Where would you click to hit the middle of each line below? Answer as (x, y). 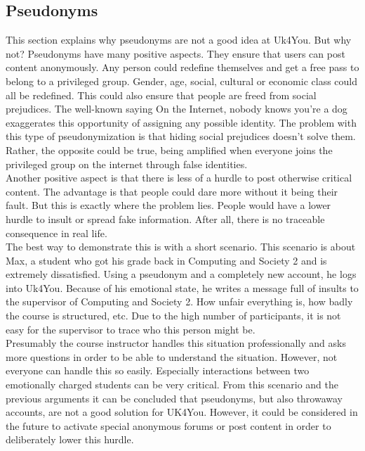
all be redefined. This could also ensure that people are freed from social (161, 95)
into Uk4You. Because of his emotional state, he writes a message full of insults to (182, 287)
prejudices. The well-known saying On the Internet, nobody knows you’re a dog (177, 109)
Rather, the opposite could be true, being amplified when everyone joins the (169, 150)
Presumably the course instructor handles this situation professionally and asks (176, 343)
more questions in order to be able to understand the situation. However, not (172, 356)
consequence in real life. (57, 233)
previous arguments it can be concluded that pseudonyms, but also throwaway (174, 398)
